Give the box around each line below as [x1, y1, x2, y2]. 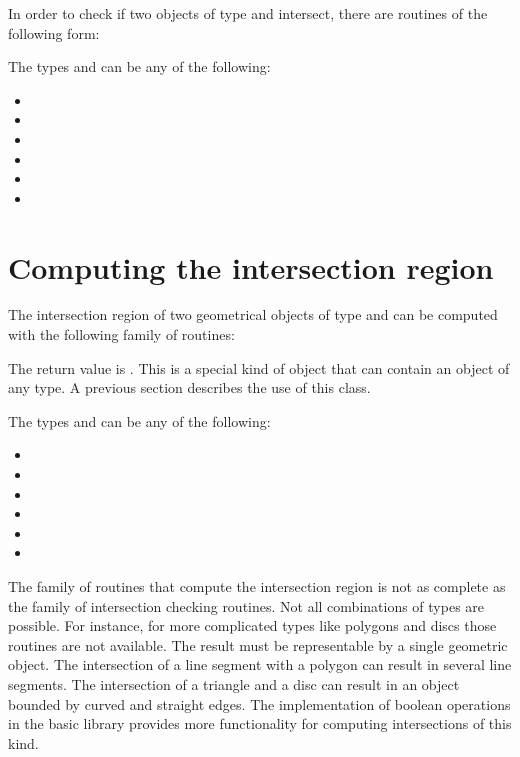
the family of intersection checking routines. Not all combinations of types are [8, 595, 485, 616]
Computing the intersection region [8, 246, 494, 287]
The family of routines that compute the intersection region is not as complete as [8, 576, 506, 596]
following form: [8, 22, 100, 43]
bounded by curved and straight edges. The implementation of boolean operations [8, 693, 511, 714]
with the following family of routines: [8, 324, 235, 345]
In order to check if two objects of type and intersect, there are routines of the [8, 3, 488, 23]
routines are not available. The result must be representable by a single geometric [8, 634, 508, 655]
